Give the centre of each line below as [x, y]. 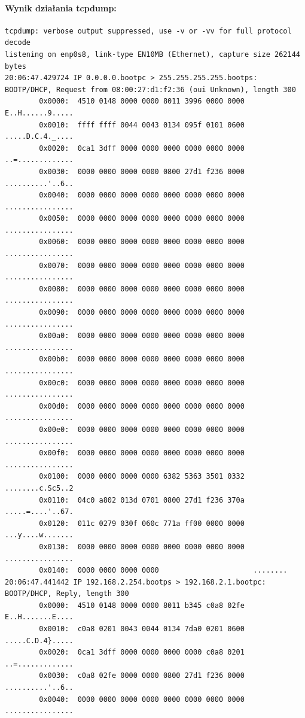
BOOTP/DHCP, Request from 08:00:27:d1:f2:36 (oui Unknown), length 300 [150, 89]
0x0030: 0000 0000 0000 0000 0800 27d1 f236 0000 [142, 171]
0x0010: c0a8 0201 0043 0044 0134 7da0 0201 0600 [142, 629]
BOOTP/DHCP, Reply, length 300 [67, 594]
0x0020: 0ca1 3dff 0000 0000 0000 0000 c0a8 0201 [142, 652]
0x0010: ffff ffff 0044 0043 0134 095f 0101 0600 [142, 125]
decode [18, 43]
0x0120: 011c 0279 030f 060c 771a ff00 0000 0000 [142, 523]
